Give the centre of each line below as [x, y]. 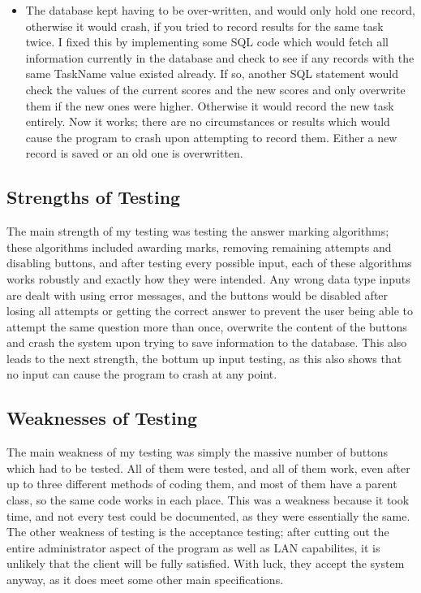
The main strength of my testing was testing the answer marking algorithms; [198, 231]
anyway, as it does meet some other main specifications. [145, 580]
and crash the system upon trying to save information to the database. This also [207, 342]
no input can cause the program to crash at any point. [142, 374]
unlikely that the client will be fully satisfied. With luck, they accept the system [206, 563]
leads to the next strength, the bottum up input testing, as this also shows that [204, 358]
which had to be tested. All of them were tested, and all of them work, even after [208, 467]
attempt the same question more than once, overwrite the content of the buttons [207, 326]
